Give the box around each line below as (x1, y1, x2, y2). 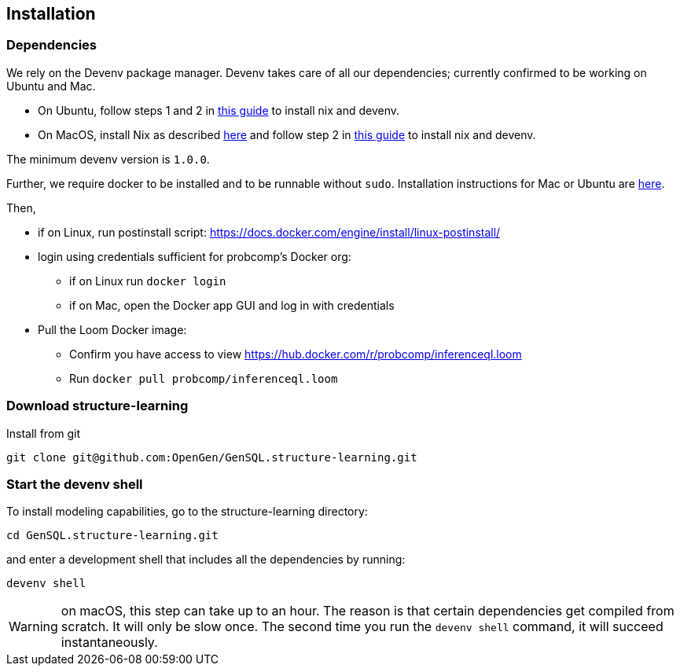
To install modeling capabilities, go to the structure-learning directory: (6, 505, 368, 519)
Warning (9, 619, 58, 635)
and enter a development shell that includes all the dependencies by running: (6, 553, 406, 567)
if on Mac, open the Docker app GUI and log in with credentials (69, 298, 395, 312)
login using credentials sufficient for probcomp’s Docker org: (38, 249, 351, 263)
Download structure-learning (6, 398, 189, 414)
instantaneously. (61, 634, 158, 651)
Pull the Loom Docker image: (38, 322, 187, 336)
